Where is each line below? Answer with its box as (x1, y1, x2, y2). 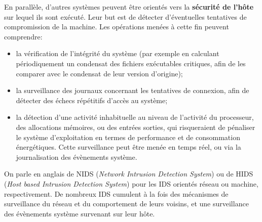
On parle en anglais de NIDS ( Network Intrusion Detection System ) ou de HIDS (4, 168, 253, 179)
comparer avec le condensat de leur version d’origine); (16, 68, 183, 78)
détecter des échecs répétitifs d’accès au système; (16, 95, 168, 105)
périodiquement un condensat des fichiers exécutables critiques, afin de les (16, 58, 246, 68)
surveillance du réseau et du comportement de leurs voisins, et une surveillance (4, 198, 249, 209)
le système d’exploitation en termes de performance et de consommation (16, 131, 240, 142)
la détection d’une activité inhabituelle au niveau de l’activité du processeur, (16, 112, 254, 122)
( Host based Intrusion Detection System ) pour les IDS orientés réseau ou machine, (4, 178, 258, 189)
